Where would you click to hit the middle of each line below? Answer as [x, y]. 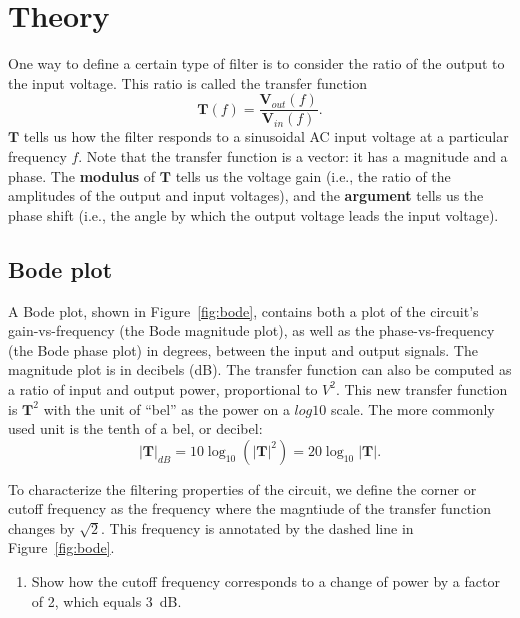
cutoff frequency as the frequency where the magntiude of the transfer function [249, 508]
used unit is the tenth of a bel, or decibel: [135, 428]
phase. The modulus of [82, 175]
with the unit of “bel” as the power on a [166, 408]
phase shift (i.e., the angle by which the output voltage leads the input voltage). [253, 214]
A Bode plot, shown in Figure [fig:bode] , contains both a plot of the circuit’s [243, 310]
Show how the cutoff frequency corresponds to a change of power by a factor [265, 581]
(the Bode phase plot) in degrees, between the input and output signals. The [243, 349]
